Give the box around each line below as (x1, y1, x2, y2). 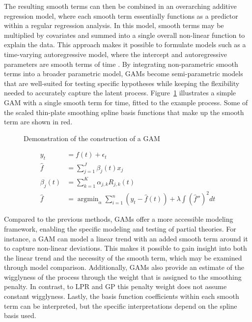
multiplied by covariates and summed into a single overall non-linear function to (4, 29, 245, 40)
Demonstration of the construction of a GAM (24, 133, 160, 143)
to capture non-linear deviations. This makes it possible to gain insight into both (4, 243, 247, 253)
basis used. (4, 310, 36, 321)
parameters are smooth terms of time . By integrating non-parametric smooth (4, 59, 238, 69)
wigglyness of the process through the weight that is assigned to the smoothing (4, 271, 242, 282)
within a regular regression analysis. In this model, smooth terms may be (4, 20, 224, 30)
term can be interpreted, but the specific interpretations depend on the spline (4, 300, 237, 311)
